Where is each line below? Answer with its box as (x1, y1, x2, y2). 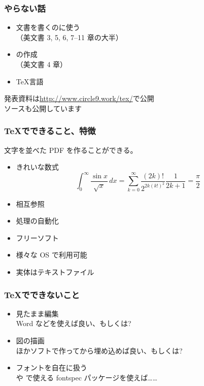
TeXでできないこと (4, 288, 80, 301)
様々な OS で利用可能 (16, 249, 87, 260)
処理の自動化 (16, 215, 59, 226)
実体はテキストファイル (16, 267, 94, 277)
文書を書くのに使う (16, 22, 80, 33)
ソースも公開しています (4, 103, 82, 113)
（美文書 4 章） (16, 59, 67, 69)
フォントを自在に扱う (16, 362, 87, 373)
